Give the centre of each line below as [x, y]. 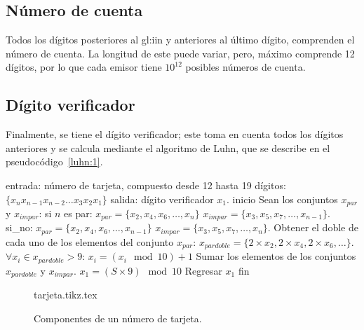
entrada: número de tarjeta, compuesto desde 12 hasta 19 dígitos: [146, 185]
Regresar [203, 270]
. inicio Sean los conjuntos [282, 199]
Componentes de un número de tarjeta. [118, 318]
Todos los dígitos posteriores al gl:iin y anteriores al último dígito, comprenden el [180, 40]
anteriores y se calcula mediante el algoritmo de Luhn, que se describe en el [168, 147]
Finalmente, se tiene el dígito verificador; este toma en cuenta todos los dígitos [175, 134]
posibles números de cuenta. [245, 67]
